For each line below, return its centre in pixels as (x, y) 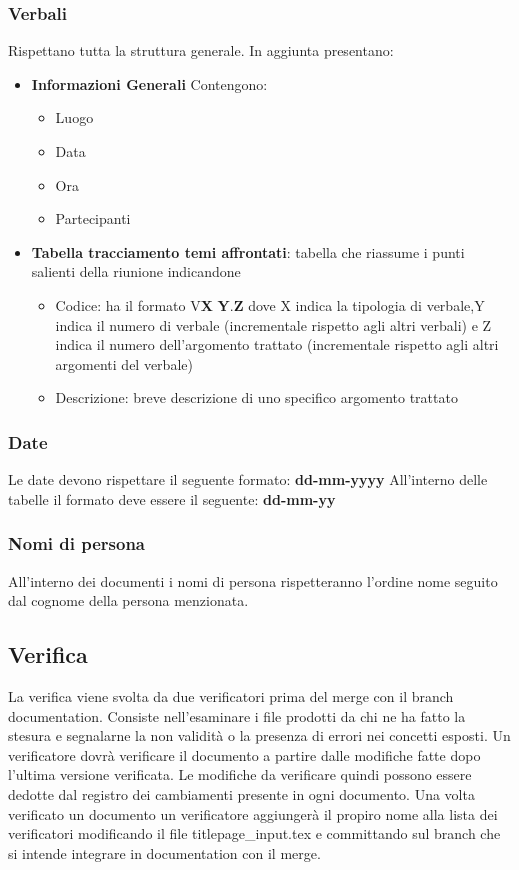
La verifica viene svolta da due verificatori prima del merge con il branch (231, 695)
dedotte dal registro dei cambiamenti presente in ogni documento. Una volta (241, 793)
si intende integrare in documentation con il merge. (164, 852)
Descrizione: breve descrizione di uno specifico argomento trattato (256, 397)
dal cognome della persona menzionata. (128, 600)
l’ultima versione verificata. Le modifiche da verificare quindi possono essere (240, 774)
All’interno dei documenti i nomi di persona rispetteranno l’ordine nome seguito (253, 580)
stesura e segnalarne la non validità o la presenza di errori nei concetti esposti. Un (259, 735)
